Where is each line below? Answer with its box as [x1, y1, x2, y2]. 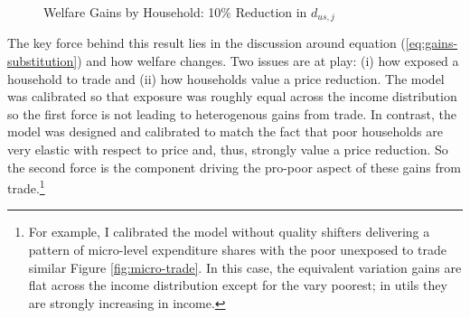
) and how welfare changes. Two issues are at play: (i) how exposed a [77, 51, 459, 70]
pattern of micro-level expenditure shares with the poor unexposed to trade [28, 240, 446, 259]
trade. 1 [7, 176, 45, 197]
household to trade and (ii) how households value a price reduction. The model [7, 69, 445, 88]
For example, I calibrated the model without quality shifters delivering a [28, 222, 430, 241]
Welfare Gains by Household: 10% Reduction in [43, 3, 307, 21]
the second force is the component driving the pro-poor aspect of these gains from [7, 157, 461, 176]
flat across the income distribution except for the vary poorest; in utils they [28, 276, 447, 295]
